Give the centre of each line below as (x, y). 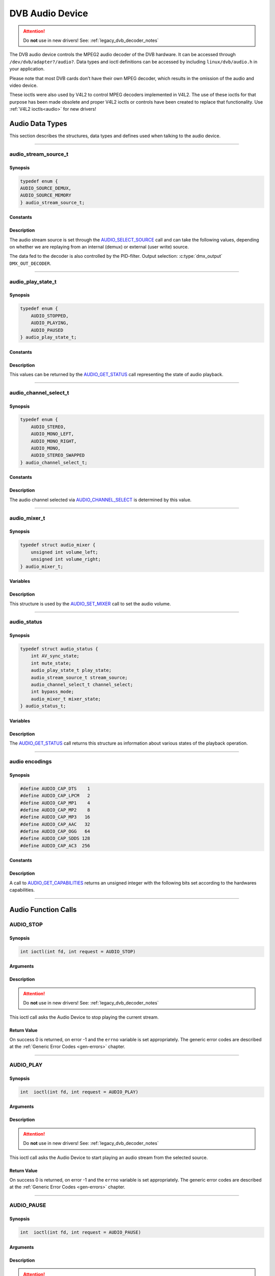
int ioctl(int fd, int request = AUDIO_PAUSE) (80, 1232)
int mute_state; (51, 663)
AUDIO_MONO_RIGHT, (54, 441)
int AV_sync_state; (55, 656)
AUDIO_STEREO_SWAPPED (58, 455)
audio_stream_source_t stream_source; (79, 677)
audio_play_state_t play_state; (71, 670)
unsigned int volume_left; (65, 552)
